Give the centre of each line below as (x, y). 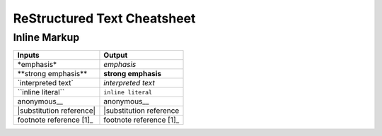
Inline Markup (46, 37)
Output (116, 55)
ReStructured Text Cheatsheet (104, 18)
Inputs (28, 55)
